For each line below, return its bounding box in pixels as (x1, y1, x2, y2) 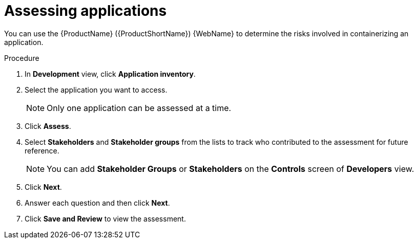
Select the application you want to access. (25, 85, 168, 94)
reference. (25, 146, 59, 155)
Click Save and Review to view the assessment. (25, 214, 186, 223)
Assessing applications (4, 2, 167, 19)
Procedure (4, 53, 39, 62)
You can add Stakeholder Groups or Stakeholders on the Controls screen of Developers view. (47, 163, 414, 174)
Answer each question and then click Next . (25, 198, 170, 207)
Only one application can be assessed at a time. (47, 102, 232, 113)
